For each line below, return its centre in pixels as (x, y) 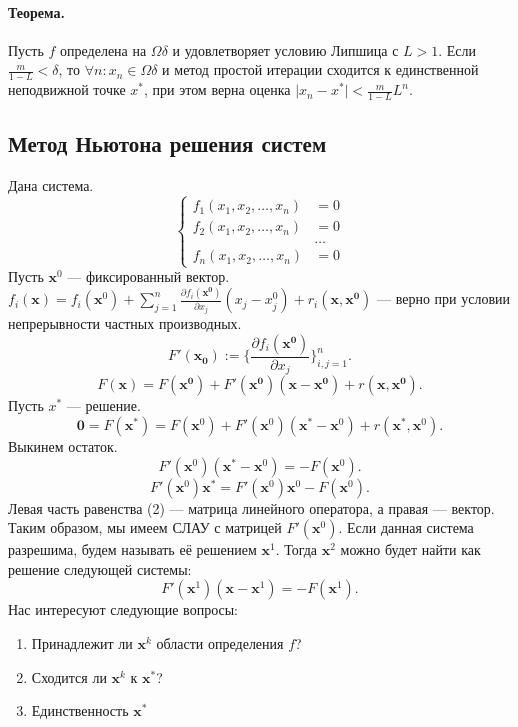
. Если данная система (406, 527)
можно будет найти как (410, 549)
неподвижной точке (67, 89)
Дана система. (51, 185)
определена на (103, 49)
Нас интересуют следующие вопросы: (123, 609)
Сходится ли (69, 676)
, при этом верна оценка (217, 89)
